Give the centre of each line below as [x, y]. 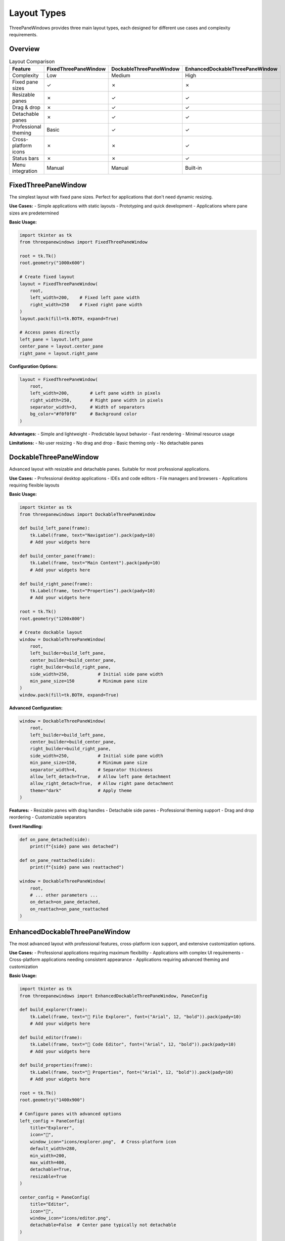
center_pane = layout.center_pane [61, 346]
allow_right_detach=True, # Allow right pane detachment [102, 784]
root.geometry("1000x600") [52, 263]
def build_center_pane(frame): [58, 556]
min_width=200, [48, 1156]
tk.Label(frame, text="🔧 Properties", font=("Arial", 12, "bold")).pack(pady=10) [132, 1072]
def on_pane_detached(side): [55, 839]
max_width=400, [48, 1162]
